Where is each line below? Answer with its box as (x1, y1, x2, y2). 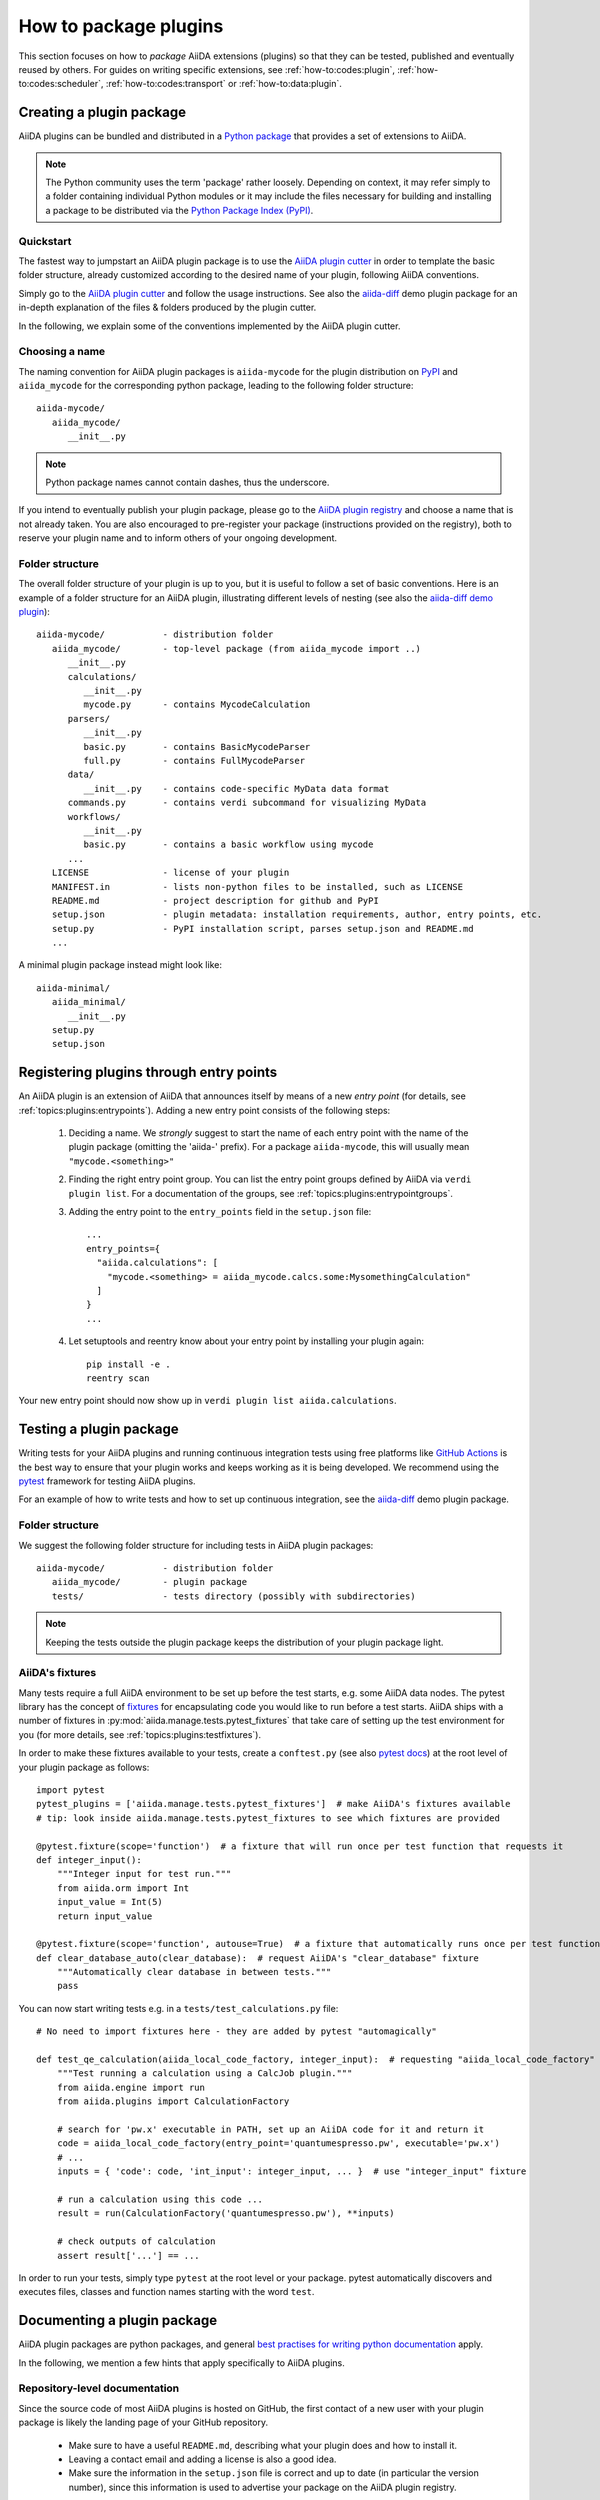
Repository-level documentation (18, 2381, 180, 2395)
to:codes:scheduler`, (18, 78, 104, 90)
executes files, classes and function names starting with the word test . (18, 2286, 315, 2298)
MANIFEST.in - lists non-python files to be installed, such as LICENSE (51, 881, 464, 892)
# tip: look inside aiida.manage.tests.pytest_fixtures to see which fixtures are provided (36, 1812, 500, 1824)
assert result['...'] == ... (56, 2250, 200, 2261)
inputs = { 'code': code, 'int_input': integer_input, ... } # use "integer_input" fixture (56, 2166, 527, 2177)
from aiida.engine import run (56, 2081, 205, 2093)
